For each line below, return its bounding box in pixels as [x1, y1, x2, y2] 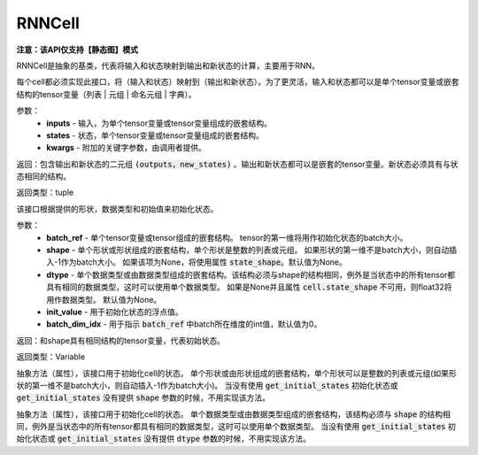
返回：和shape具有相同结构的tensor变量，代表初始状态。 [16, 335, 226, 345]
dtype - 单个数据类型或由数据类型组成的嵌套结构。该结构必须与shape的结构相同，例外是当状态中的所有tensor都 [46, 269, 456, 280]
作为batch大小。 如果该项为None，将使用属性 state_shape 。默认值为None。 [60, 257, 347, 267]
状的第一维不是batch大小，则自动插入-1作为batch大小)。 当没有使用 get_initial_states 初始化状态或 [16, 380, 398, 390]
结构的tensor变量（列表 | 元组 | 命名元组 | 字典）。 [16, 89, 197, 99]
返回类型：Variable [16, 351, 86, 362]
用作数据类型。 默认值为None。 [46, 294, 162, 305]
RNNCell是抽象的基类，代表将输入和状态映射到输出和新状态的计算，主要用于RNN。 [16, 60, 320, 71]
